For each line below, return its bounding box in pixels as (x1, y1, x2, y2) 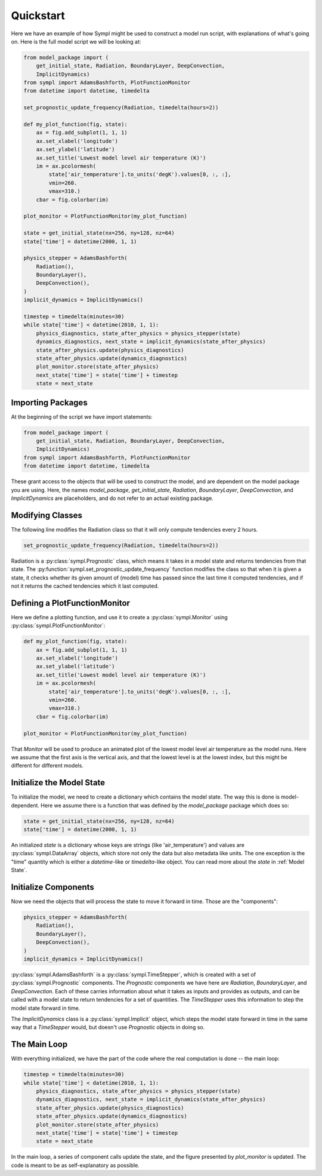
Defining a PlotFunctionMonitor (11, 598, 131, 608)
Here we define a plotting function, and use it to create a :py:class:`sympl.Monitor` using (11, 613, 228, 621)
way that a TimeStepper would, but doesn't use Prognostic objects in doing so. (11, 1024, 205, 1031)
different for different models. (11, 762, 83, 769)
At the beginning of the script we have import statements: (11, 413, 153, 420)
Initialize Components (11, 882, 95, 892)
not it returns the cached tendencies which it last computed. (11, 582, 159, 589)
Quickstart (11, 9, 66, 22)
